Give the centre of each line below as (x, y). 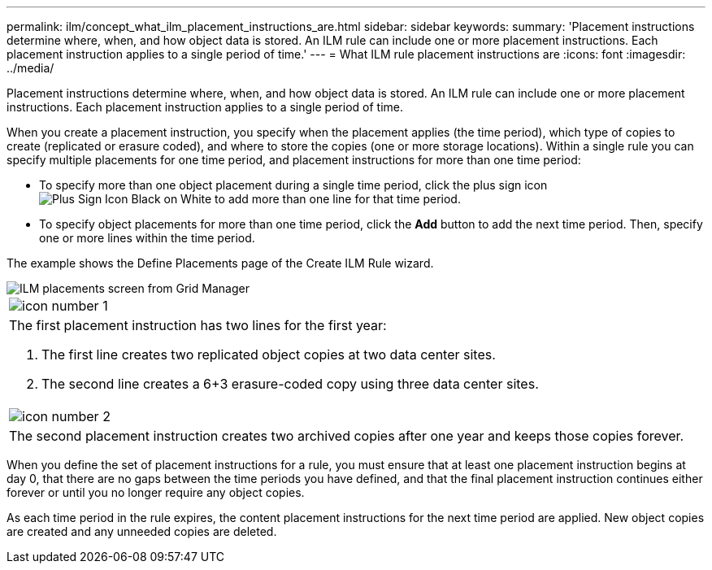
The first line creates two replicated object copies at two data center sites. (269, 355)
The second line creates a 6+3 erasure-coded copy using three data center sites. (290, 384)
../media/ (30, 68)
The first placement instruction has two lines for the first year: (198, 325)
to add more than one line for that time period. (338, 199)
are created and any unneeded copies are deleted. (142, 531)
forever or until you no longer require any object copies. (156, 492)
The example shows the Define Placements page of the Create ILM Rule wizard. (220, 263)
